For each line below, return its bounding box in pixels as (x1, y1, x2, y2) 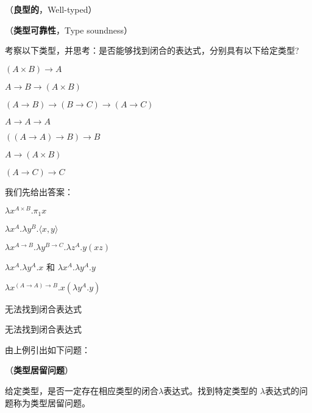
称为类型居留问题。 (13, 396, 90, 409)
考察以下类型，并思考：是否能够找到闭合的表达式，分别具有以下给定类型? (5, 44, 299, 57)
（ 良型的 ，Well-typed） (5, 3, 97, 15)
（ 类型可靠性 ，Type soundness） (5, 23, 133, 36)
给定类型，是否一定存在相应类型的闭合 (5, 384, 158, 397)
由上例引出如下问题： (5, 343, 90, 356)
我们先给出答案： (5, 185, 73, 198)
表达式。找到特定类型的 (163, 384, 258, 397)
